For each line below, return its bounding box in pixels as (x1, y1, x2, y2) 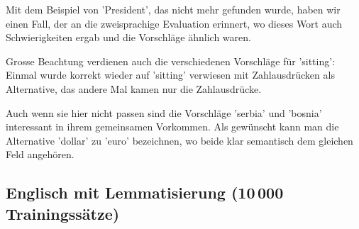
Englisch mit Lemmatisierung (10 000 (6, 181, 284, 203)
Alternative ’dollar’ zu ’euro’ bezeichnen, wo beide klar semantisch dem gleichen (6, 133, 353, 147)
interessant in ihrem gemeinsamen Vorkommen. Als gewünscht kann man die (6, 119, 339, 134)
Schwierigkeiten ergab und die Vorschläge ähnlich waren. (6, 30, 251, 45)
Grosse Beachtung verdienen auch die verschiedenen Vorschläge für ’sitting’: (6, 53, 336, 68)
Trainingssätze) (6, 202, 120, 224)
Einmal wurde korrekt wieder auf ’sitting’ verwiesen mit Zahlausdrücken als (6, 67, 335, 82)
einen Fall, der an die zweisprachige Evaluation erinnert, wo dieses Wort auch (6, 16, 343, 30)
